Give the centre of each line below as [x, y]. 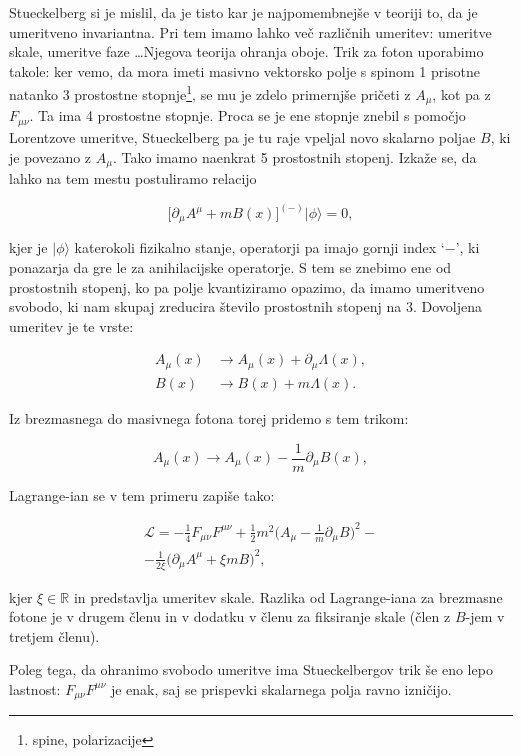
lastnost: [35, 688]
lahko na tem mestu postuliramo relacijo [133, 177]
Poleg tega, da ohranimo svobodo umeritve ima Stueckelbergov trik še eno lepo [251, 669]
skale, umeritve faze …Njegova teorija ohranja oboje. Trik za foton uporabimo [246, 51]
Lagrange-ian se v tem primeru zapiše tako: [142, 494]
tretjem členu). [54, 635]
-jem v [485, 616]
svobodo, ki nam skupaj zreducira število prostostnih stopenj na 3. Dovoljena [245, 306]
